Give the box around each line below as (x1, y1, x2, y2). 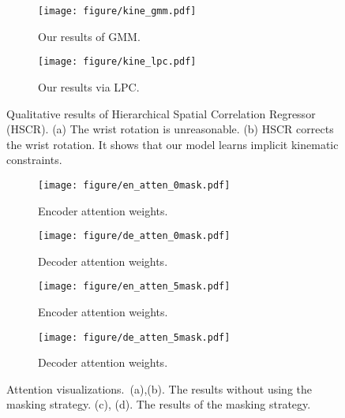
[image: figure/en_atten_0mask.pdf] (38, 179, 231, 191)
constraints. (6, 151, 62, 168)
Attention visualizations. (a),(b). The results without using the (6, 380, 313, 397)
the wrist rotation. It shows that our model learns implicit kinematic (6, 136, 339, 152)
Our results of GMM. (38, 28, 141, 44)
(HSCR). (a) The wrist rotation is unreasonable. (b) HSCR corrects (6, 121, 334, 137)
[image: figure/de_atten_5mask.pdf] (38, 331, 231, 343)
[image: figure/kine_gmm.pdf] (38, 6, 197, 17)
